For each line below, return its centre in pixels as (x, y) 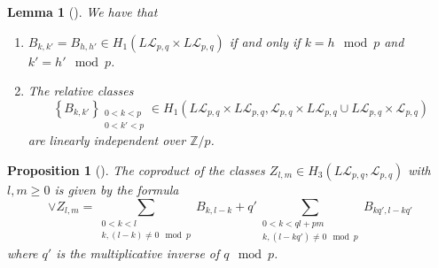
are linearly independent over (107, 140)
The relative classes (81, 91)
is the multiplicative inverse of (138, 253)
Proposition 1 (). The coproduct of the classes (136, 170)
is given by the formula (117, 189)
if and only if (265, 41)
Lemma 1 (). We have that (82, 11)
